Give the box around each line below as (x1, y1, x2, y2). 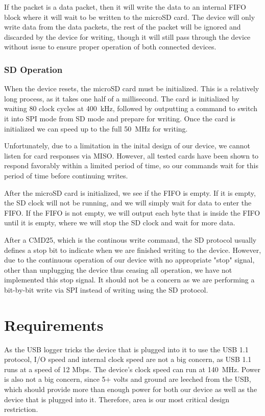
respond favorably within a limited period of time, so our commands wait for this (4, 160, 258, 171)
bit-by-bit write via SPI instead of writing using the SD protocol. (4, 284, 208, 295)
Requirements (4, 314, 104, 335)
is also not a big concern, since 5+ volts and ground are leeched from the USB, (4, 374, 251, 384)
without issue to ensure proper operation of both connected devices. (4, 41, 216, 52)
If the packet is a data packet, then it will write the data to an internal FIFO (4, 2, 246, 12)
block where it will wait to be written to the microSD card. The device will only (4, 11, 255, 22)
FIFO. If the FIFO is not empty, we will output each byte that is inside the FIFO (4, 207, 260, 218)
